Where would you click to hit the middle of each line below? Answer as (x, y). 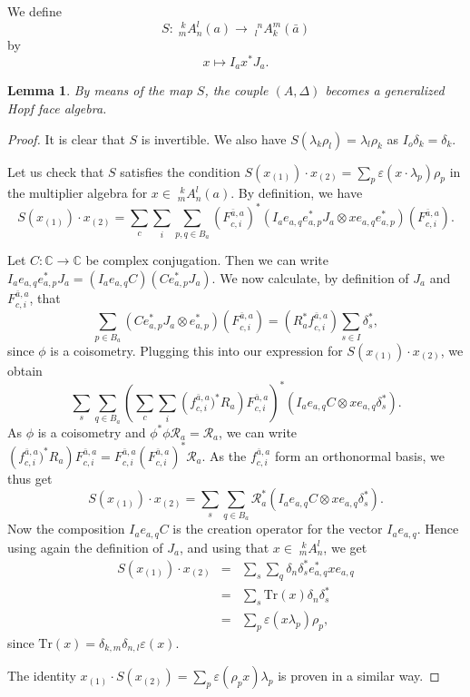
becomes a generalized (385, 90)
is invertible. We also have (214, 138)
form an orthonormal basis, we (359, 455)
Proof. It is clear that (66, 138)
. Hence (438, 529)
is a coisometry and (92, 432)
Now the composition (66, 529)
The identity (42, 676)
